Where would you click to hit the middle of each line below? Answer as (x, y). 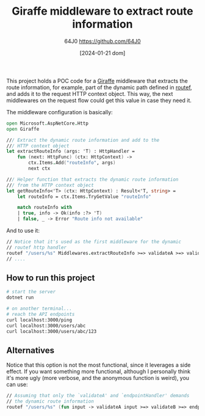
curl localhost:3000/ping (39, 320)
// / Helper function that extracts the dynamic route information (92, 179)
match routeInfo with (45, 208)
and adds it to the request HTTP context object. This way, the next (90, 93)
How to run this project (51, 278)
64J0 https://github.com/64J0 (103, 41)
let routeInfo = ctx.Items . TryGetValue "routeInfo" (84, 197)
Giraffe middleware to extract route (103, 11)
